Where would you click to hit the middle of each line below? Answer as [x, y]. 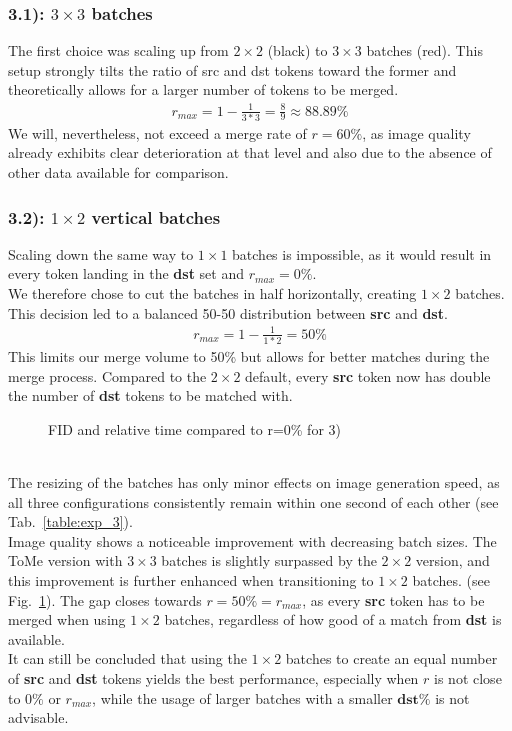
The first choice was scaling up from [118, 50]
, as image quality [416, 132]
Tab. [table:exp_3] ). [70, 521]
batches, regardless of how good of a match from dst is [333, 619]
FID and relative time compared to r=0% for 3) [194, 428]
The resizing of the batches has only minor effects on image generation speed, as [254, 482]
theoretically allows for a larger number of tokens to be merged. [203, 89]
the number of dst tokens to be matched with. [150, 395]
